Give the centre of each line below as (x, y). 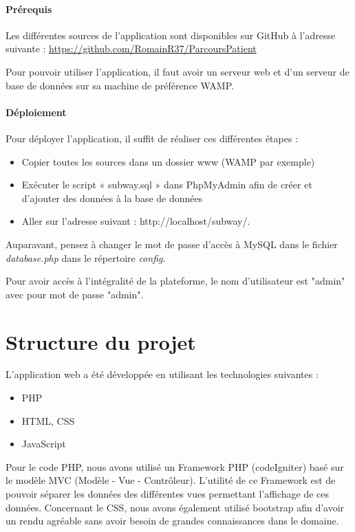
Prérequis (29, 9)
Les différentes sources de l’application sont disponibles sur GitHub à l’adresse (171, 35)
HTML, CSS (48, 420)
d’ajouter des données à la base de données (112, 198)
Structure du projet (101, 341)
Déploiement (36, 112)
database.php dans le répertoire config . (86, 257)
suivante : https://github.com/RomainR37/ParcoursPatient (131, 48)
